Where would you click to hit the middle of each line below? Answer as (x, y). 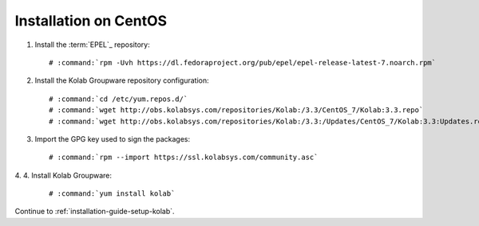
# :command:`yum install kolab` (112, 194)
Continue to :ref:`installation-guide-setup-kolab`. (95, 212)
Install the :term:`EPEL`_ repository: (93, 45)
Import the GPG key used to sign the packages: (113, 138)
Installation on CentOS (91, 21)
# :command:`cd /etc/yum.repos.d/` (119, 99)
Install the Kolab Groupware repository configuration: (122, 80)
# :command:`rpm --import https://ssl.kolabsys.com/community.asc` (184, 158)
